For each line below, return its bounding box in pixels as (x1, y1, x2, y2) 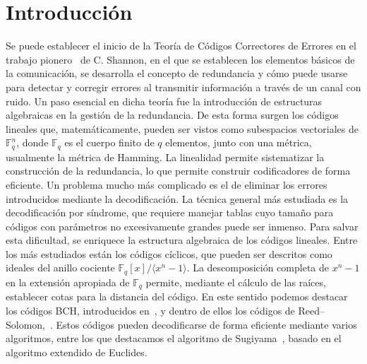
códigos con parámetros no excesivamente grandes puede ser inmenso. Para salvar (6, 218, 359, 233)
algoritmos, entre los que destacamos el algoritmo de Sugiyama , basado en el (6, 331, 342, 346)
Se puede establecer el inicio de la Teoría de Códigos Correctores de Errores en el (6, 38, 356, 53)
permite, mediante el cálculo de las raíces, (145, 274, 326, 289)
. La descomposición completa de (186, 260, 330, 275)
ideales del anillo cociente (6, 260, 115, 275)
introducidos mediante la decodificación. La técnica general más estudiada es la (6, 191, 349, 206)
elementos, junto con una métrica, (165, 135, 312, 150)
